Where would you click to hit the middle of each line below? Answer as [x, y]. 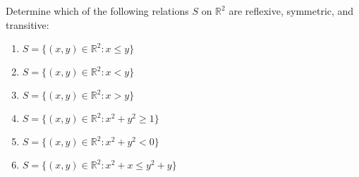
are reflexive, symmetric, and [291, 11]
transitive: [28, 24]
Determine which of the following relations [97, 11]
